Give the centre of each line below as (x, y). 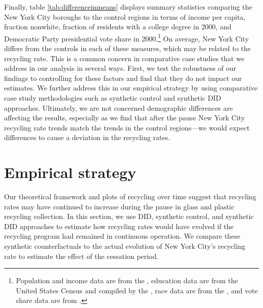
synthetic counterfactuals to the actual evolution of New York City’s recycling (125, 246)
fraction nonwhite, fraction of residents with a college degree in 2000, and (118, 27)
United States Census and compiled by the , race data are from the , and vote (137, 290)
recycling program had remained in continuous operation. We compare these (122, 236)
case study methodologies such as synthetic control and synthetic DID (113, 98)
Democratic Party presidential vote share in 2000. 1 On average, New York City (126, 37)
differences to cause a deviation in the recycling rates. (87, 137)
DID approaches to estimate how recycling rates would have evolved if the (119, 226)
